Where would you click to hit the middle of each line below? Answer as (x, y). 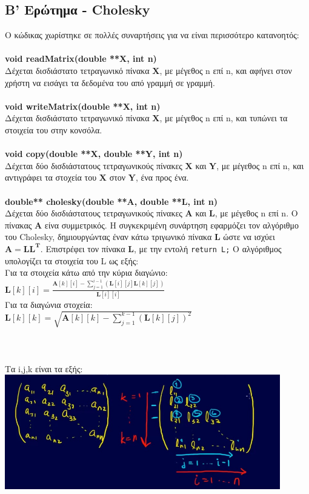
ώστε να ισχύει (249, 237)
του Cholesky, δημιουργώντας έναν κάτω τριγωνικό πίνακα (108, 237)
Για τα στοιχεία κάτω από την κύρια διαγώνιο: (86, 272)
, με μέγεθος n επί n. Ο (256, 213)
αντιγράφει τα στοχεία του (51, 177)
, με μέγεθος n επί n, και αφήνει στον (226, 70)
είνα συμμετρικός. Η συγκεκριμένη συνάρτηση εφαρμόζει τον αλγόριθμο (172, 225)
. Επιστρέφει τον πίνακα (83, 248)
